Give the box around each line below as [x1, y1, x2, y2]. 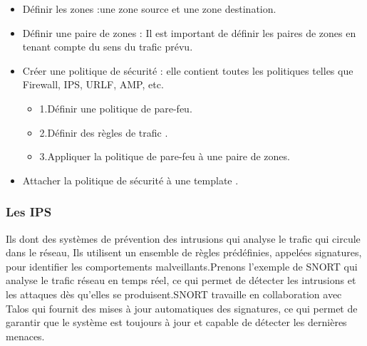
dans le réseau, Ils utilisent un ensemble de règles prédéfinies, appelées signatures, [6, 245, 362, 260]
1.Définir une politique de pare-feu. [39, 100, 192, 115]
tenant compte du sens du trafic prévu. [22, 39, 193, 54]
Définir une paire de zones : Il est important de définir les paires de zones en [22, 25, 356, 40]
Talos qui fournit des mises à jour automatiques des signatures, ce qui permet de [6, 300, 358, 315]
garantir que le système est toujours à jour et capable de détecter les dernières [6, 315, 347, 330]
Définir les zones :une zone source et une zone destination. [22, 1, 276, 16]
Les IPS [6, 203, 52, 221]
